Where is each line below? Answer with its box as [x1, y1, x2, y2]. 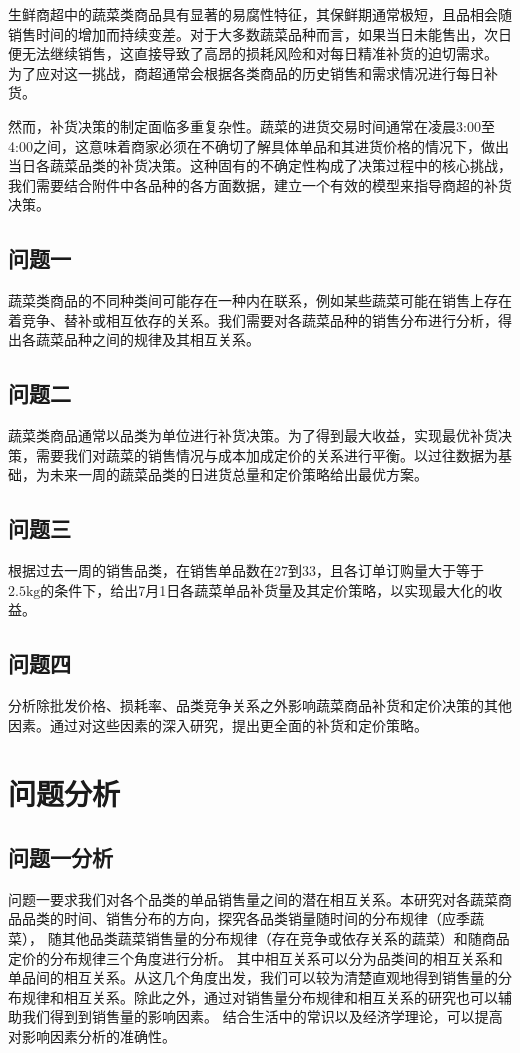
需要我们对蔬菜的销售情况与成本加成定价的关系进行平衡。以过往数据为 [35, 444, 498, 465]
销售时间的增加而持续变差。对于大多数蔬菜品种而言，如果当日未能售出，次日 [8, 23, 512, 44]
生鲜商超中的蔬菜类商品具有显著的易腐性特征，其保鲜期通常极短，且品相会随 [8, 4, 512, 24]
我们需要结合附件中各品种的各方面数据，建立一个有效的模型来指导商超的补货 [8, 174, 512, 195]
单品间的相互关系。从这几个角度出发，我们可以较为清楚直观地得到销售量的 [8, 967, 498, 988]
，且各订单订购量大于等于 [316, 560, 484, 581]
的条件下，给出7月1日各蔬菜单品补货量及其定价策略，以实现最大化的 [40, 579, 489, 600]
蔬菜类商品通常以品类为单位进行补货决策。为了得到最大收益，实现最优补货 [8, 425, 498, 446]
